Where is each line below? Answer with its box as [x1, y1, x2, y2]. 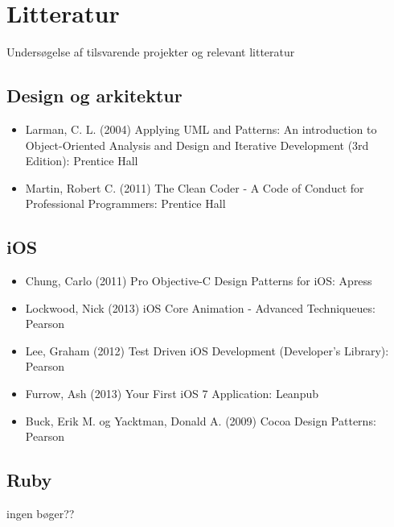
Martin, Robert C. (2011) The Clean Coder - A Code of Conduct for [25, 179, 364, 196]
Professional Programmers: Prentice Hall [25, 195, 226, 212]
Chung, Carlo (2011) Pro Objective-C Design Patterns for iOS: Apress [25, 272, 372, 289]
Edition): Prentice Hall [25, 152, 138, 169]
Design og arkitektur [6, 83, 183, 108]
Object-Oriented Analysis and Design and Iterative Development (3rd [25, 136, 369, 153]
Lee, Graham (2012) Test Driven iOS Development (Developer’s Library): [25, 342, 389, 359]
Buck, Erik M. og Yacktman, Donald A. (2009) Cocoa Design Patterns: [25, 412, 376, 429]
